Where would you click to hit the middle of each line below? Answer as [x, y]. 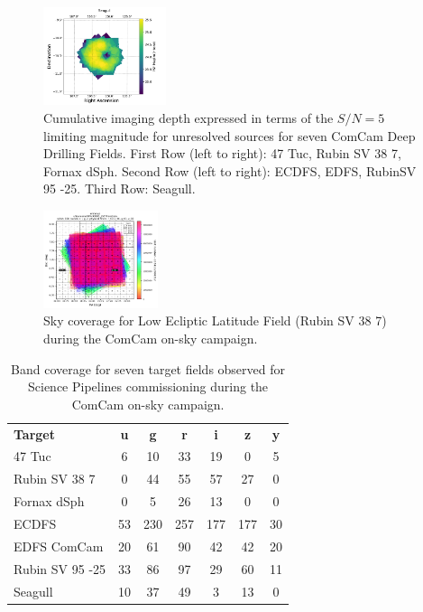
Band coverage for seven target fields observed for [148, 368]
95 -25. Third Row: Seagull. [120, 188]
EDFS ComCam [59, 546]
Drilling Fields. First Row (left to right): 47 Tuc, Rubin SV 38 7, [222, 153]
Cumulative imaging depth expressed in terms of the [189, 118]
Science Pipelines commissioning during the [148, 386]
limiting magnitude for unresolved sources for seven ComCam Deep [230, 135]
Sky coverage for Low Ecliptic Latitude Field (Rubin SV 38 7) [215, 320]
